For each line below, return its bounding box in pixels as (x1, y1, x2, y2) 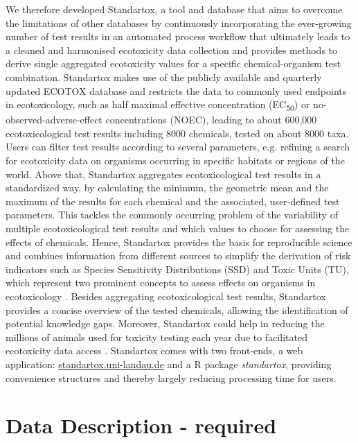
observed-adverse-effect (6, 112, 102, 127)
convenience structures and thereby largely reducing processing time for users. (6, 370, 337, 385)
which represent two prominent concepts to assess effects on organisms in (6, 275, 316, 290)
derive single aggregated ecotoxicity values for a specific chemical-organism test (6, 56, 341, 71)
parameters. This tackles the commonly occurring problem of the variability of (6, 207, 338, 222)
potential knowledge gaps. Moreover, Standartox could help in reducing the (6, 316, 325, 331)
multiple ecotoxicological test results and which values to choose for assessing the (6, 221, 350, 236)
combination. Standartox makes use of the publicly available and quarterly (6, 69, 322, 84)
